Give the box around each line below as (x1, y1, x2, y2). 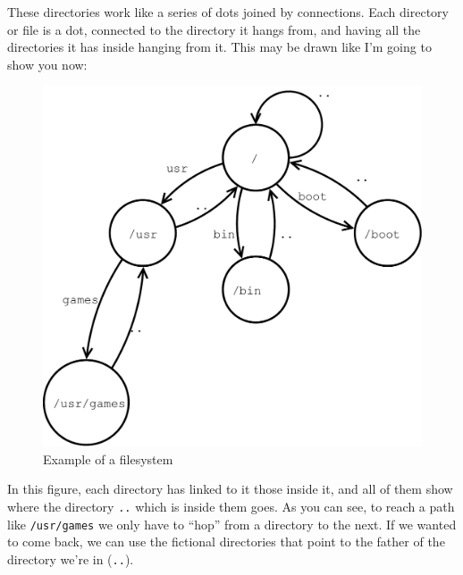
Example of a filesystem (43, 449, 173, 468)
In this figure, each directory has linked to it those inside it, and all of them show (7, 479, 453, 498)
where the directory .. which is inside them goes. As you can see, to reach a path (7, 496, 455, 515)
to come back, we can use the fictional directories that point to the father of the (7, 532, 445, 551)
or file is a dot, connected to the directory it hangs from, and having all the (7, 20, 421, 38)
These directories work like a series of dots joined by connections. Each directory (7, 3, 449, 21)
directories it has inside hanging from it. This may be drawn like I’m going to (7, 37, 432, 56)
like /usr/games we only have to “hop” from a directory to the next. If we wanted (7, 514, 457, 533)
